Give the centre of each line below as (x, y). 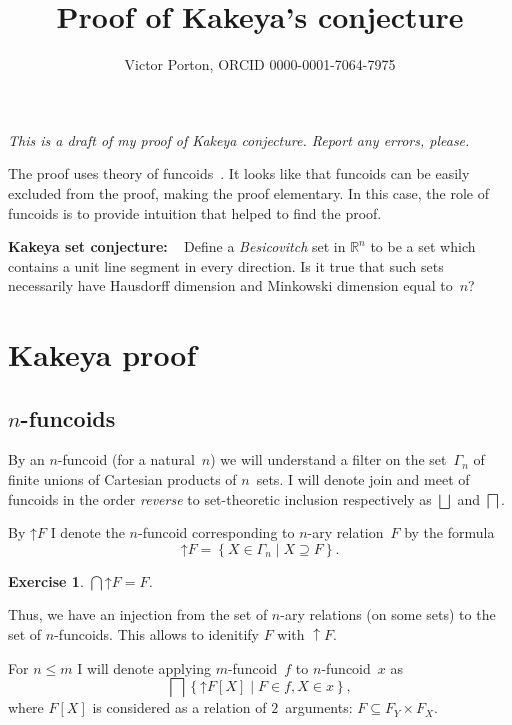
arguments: (319, 707)
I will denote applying (144, 667)
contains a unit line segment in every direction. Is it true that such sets (226, 265)
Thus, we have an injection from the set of (138, 614)
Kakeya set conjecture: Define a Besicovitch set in (177, 246)
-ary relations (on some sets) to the (388, 614)
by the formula (449, 532)
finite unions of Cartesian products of (122, 479)
